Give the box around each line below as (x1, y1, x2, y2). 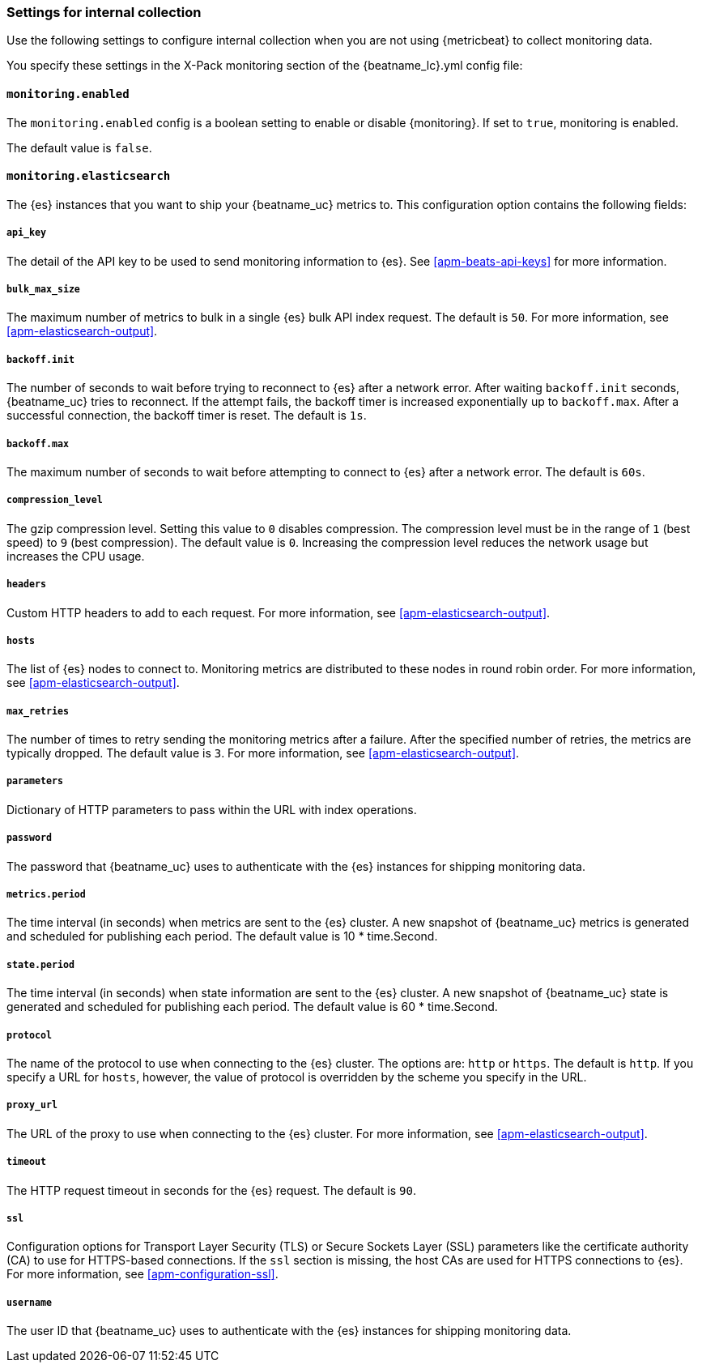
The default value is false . (6, 140, 152, 155)
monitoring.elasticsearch (6, 169, 171, 183)
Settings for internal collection (6, 4, 202, 20)
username (6, 1296, 52, 1308)
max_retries (6, 705, 69, 717)
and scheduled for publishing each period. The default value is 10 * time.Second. (6, 929, 438, 944)
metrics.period (6, 889, 86, 901)
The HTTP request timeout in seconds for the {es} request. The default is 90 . (6, 1183, 416, 1197)
